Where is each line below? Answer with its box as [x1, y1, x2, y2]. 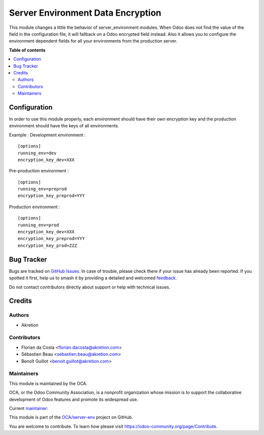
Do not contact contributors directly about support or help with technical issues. [9, 284, 171, 290]
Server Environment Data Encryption [9, 7, 161, 18]
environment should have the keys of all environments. [9, 123, 119, 129]
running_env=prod [18, 222, 59, 228]
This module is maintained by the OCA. [9, 380, 88, 387]
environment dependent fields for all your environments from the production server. [9, 38, 178, 44]
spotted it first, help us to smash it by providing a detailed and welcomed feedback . [9, 275, 177, 281]
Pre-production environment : [9, 168, 69, 174]
